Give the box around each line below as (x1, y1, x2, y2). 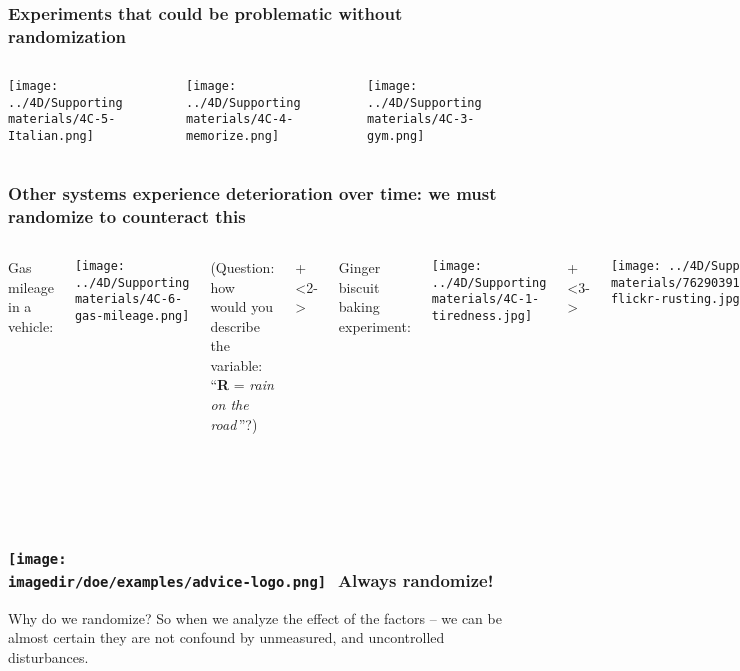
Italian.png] (8, 129, 94, 144)
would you (210, 296, 274, 317)
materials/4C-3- (367, 112, 475, 127)
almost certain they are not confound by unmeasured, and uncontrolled (8, 627, 445, 648)
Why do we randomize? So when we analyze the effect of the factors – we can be (8, 607, 502, 628)
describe (210, 315, 260, 336)
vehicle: (8, 315, 54, 336)
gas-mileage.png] (74, 308, 190, 323)
